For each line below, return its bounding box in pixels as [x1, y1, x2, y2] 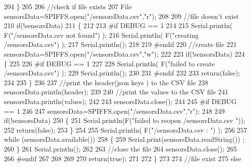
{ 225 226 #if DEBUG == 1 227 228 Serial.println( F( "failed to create [4, 58, 215, 68]
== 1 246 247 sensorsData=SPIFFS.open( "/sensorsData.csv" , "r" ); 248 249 [4, 106, 225, 116]
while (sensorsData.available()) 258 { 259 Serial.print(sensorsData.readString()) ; [4, 134, 245, 144]
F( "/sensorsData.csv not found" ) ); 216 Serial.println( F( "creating [4, 30, 199, 40]
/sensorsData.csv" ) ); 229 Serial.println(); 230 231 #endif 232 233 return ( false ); [4, 68, 240, 78]
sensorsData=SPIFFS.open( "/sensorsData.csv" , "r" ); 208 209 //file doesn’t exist [4, 11, 239, 21]
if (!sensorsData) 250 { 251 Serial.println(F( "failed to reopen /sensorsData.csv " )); [4, 115, 246, 125]
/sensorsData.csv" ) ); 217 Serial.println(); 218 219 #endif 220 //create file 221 [4, 39, 237, 49]
